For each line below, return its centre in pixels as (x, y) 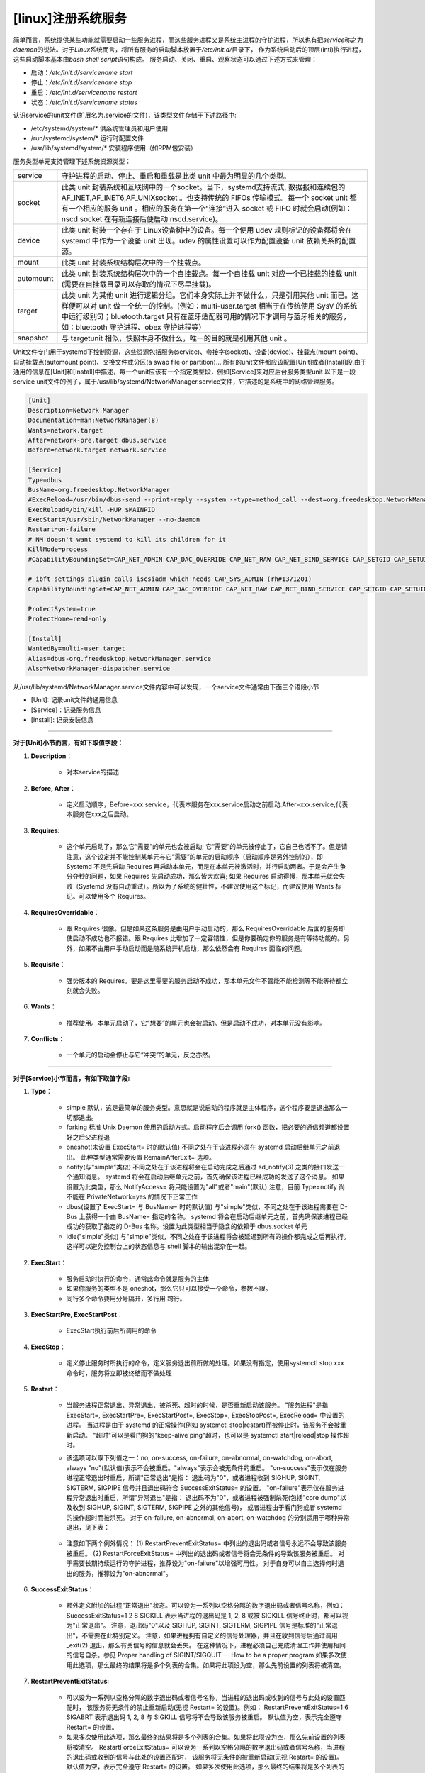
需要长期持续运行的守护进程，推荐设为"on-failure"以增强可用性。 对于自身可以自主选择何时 (205, 1563)
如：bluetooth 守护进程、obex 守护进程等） (134, 328)
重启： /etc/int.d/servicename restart (84, 92)
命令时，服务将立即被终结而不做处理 (119, 1373)
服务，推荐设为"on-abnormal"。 (125, 1573)
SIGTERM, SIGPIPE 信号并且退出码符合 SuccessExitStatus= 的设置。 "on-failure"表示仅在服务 (202, 1488)
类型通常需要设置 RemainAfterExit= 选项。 (154, 1157)
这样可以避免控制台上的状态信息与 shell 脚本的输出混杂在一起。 (159, 1246)
